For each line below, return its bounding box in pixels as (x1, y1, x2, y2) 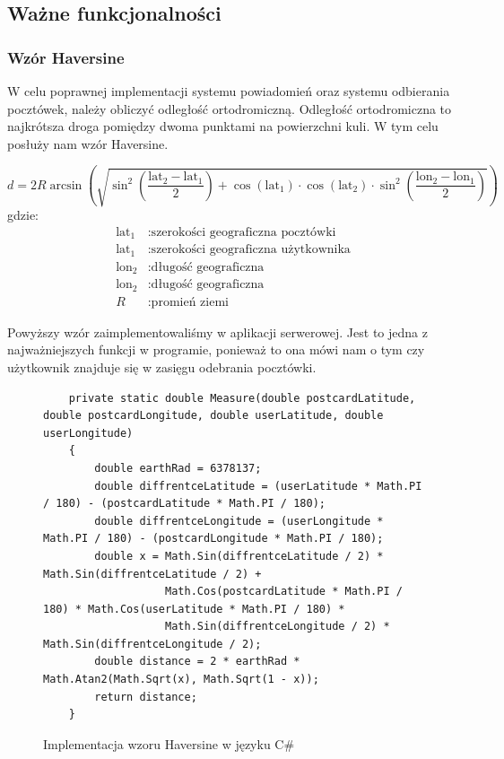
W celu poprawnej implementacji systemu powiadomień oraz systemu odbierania (7, 82, 450, 100)
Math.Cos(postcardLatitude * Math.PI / (165, 585, 403, 598)
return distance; (94, 690, 197, 703)
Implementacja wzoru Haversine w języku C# (43, 734, 295, 753)
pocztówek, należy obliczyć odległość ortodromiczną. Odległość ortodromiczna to (7, 99, 452, 118)
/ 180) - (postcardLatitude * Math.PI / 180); (43, 497, 326, 510)
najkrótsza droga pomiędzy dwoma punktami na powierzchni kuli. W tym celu (7, 117, 439, 135)
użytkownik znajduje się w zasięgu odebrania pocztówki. (7, 357, 317, 376)
